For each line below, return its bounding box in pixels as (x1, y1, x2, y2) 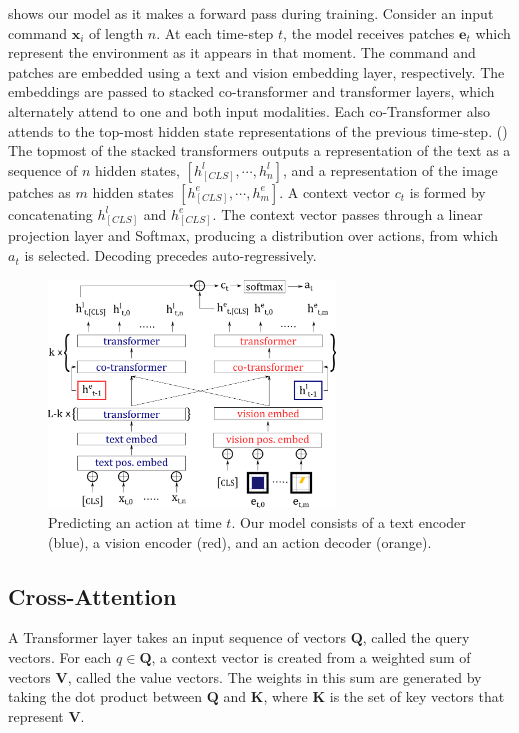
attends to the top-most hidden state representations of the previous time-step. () (8, 120, 508, 141)
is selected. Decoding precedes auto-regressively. (24, 245, 317, 266)
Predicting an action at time (48, 511, 222, 532)
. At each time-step (156, 22, 274, 43)
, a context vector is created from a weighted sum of (151, 646, 471, 667)
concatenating (8, 203, 93, 224)
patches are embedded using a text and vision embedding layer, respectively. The (8, 61, 505, 82)
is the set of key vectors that (329, 686, 505, 707)
